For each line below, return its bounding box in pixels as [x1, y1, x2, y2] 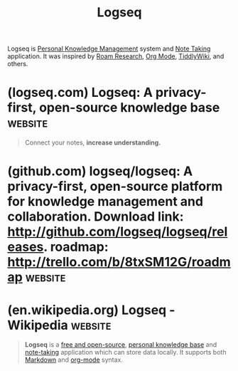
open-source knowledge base [38, 100, 220, 116]
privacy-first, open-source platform [7, 179, 223, 194]
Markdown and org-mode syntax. [24, 355, 123, 364]
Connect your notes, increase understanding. [24, 138, 161, 147]
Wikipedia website [7, 317, 112, 333]
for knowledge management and [7, 194, 204, 210]
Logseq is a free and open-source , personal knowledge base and [24, 340, 217, 349]
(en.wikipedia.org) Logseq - [7, 302, 175, 318]
